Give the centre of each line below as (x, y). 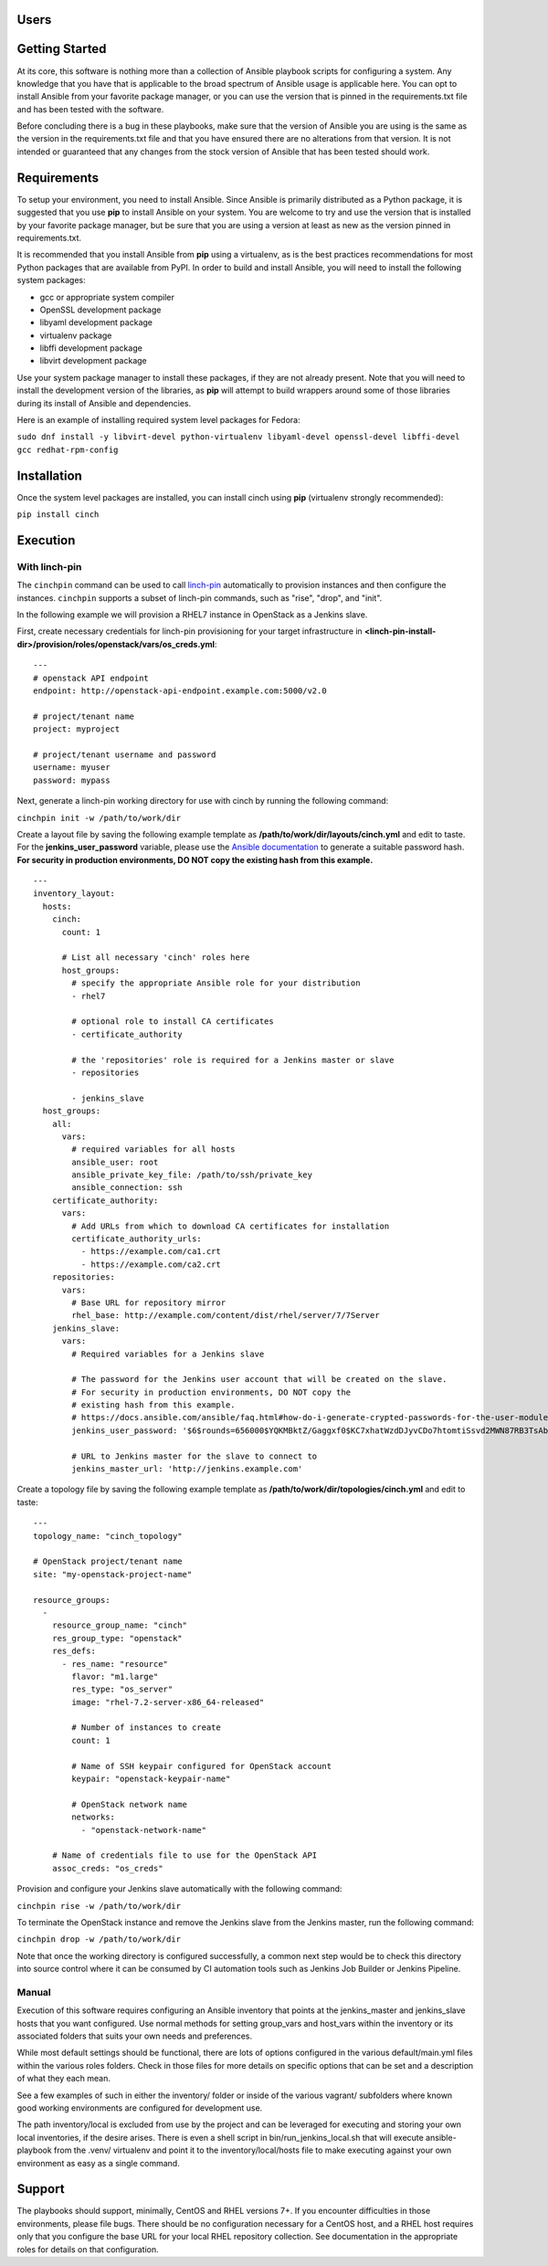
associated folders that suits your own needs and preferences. (135, 2036)
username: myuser (72, 768)
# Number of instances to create (146, 1728)
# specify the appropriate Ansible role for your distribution (216, 983)
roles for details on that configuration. (88, 2249)
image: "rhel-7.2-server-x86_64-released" (168, 1702)
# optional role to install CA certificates (173, 1022)
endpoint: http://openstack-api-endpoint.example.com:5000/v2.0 (180, 691)
